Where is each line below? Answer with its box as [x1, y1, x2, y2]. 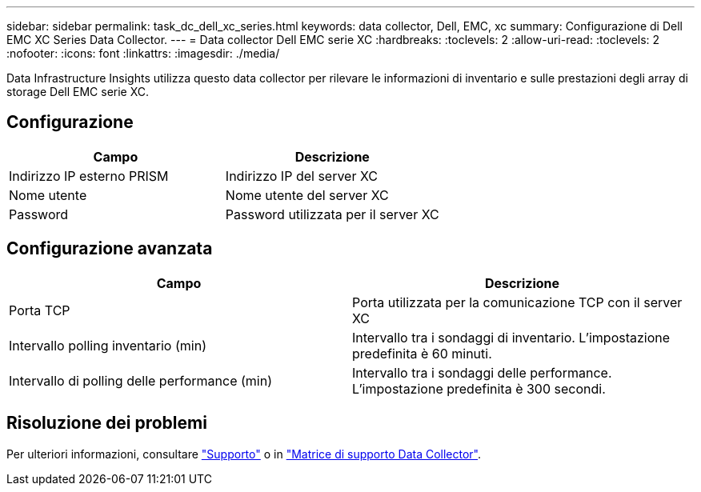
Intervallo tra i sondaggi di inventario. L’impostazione [352, 329, 671, 346]
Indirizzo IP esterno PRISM [9, 167, 169, 184]
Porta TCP [9, 302, 70, 318]
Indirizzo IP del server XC [225, 167, 379, 184]
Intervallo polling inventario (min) [9, 337, 206, 354]
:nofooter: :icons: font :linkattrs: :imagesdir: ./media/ [6, 46, 280, 60]
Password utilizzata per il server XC [225, 206, 439, 222]
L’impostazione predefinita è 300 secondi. [352, 380, 606, 397]
